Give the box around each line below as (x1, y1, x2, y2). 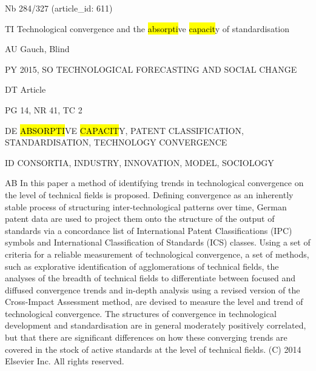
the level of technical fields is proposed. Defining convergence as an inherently (5, 188, 294, 201)
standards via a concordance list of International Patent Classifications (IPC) (5, 224, 292, 236)
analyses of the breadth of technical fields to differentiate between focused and (5, 272, 296, 284)
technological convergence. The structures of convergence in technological (5, 307, 277, 319)
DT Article (5, 83, 46, 96)
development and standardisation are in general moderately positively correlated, (5, 319, 306, 332)
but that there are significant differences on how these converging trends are (5, 331, 287, 344)
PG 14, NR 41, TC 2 (5, 103, 82, 116)
